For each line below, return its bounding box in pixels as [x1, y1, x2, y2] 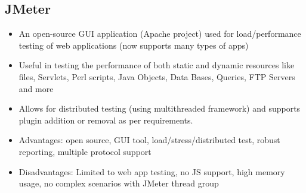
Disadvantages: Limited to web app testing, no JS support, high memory [18, 165, 285, 178]
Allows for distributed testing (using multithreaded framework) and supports [18, 102, 301, 115]
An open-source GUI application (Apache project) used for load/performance [18, 27, 301, 40]
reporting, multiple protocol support [18, 145, 152, 157]
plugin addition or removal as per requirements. [18, 113, 193, 126]
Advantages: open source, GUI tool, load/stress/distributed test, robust [18, 134, 280, 146]
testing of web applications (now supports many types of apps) [18, 39, 249, 51]
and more [18, 82, 54, 94]
